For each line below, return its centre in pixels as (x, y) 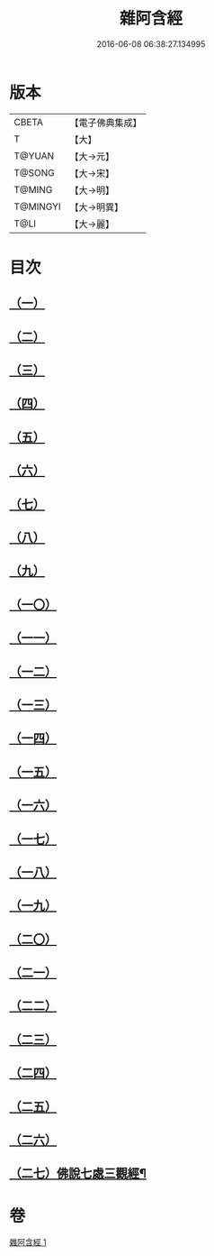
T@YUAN (34, 156)
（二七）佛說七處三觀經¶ (78, 1173)
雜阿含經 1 (28, 1242)
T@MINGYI (37, 206)
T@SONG (35, 172)
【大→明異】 (97, 206)
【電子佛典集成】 (106, 123)
